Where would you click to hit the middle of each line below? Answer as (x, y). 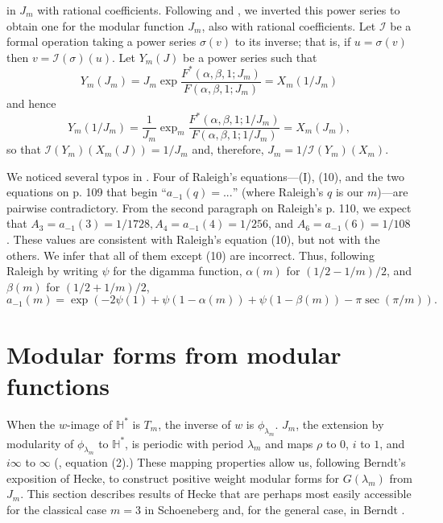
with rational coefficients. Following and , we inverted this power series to (219, 10)
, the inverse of (195, 424)
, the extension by (340, 424)
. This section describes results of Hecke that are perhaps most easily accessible (216, 494)
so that (24, 149)
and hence (31, 103)
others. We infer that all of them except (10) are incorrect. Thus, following (190, 255)
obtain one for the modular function (95, 25)
